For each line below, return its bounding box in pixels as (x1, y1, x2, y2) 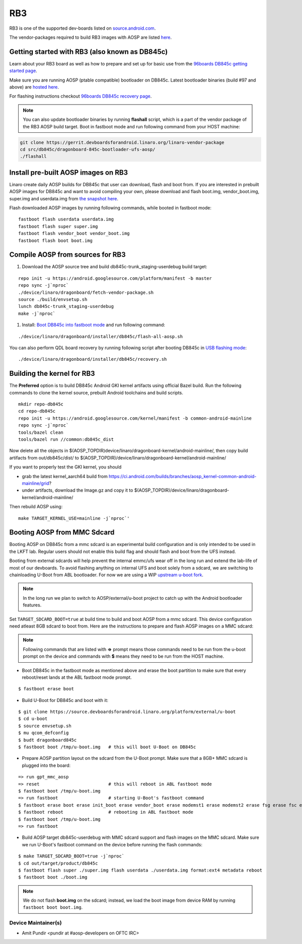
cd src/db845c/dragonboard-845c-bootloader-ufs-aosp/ (20, 146, 156, 152)
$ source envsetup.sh (18, 723, 71, 729)
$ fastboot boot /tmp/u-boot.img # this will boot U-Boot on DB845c (18, 744, 196, 750)
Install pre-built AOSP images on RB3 (9, 168, 128, 177)
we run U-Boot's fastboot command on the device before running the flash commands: (22, 841, 202, 847)
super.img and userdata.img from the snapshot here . (9, 195, 118, 201)
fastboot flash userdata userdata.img (18, 216, 114, 222)
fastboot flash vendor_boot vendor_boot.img (18, 230, 130, 237)
